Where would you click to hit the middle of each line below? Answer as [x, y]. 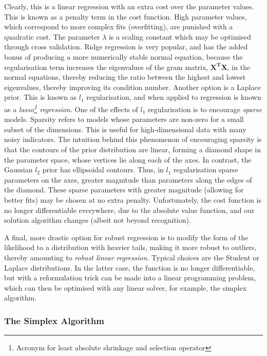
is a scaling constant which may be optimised [180, 36]
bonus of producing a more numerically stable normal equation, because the [123, 56]
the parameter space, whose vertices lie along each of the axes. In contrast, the [128, 159]
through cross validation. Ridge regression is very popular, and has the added [126, 47]
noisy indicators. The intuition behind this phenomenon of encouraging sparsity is [133, 139]
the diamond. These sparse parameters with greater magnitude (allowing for [124, 190]
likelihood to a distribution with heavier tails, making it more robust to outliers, [130, 247]
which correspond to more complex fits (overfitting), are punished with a [119, 26]
